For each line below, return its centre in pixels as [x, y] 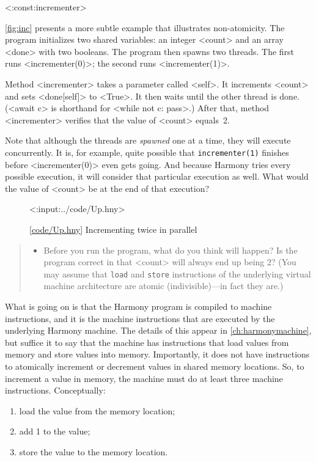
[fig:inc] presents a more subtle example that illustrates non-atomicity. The [145, 27]
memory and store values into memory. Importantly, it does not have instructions [157, 354]
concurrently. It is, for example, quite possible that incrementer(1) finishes [147, 152]
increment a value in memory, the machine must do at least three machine [144, 378]
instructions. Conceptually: [55, 390]
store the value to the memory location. [94, 451]
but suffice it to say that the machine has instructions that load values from [147, 342]
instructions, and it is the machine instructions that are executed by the [140, 318]
